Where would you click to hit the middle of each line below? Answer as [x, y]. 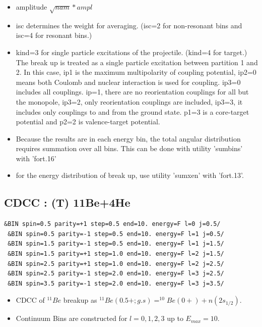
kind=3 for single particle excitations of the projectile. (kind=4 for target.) [132, 52]
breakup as [80, 300]
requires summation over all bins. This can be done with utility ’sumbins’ [129, 148]
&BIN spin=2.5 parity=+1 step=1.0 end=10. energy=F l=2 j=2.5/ [116, 264]
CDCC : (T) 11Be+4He [67, 202]
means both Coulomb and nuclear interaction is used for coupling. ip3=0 [128, 82]
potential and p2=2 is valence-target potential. [88, 122]
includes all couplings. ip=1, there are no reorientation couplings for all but [132, 92]
